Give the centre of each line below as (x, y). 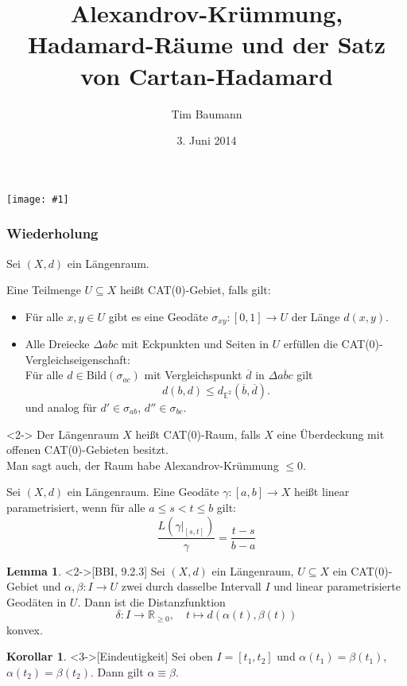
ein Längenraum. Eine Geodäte (143, 492)
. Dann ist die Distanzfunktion (151, 601)
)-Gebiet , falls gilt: (226, 290)
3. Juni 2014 (207, 140)
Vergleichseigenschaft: (78, 359)
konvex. (25, 629)
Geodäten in (37, 601)
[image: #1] (38, 199)
